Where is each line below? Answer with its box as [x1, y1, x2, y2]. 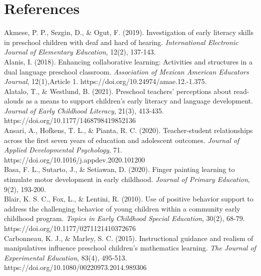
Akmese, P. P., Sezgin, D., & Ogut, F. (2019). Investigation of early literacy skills [4, 27, 253, 37]
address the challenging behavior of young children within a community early [4, 203, 240, 213]
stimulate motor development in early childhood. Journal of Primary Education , [4, 174, 250, 184]
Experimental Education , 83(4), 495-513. [4, 252, 127, 262]
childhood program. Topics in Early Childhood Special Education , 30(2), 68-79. [4, 213, 245, 223]
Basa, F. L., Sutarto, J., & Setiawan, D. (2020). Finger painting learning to [4, 164, 235, 174]
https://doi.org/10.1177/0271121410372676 [4, 223, 136, 233]
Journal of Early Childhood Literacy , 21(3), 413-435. [4, 105, 164, 115]
